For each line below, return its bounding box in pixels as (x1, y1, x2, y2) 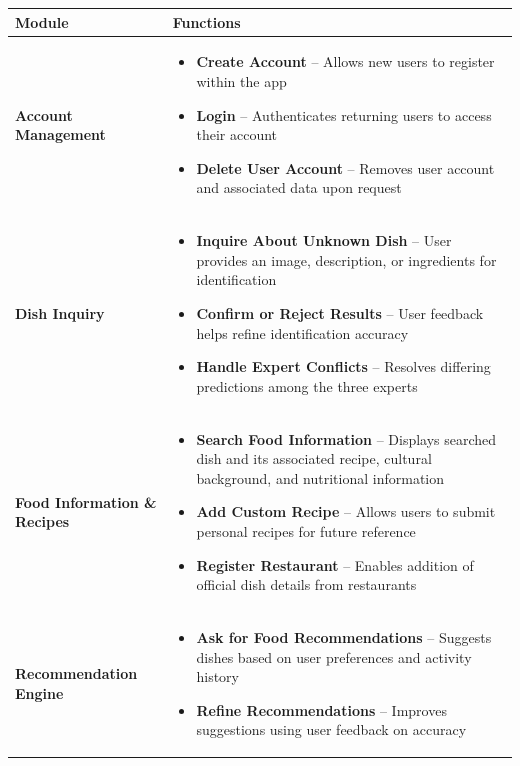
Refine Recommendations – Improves (196, 699, 447, 720)
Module (15, 11, 69, 32)
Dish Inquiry (15, 302, 105, 323)
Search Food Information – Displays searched (196, 428, 497, 449)
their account (196, 124, 278, 145)
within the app (196, 70, 287, 91)
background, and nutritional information (196, 467, 445, 488)
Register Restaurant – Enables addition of (196, 554, 474, 575)
